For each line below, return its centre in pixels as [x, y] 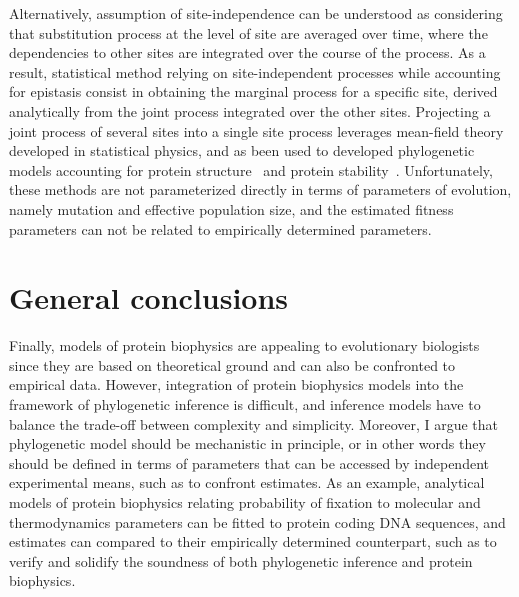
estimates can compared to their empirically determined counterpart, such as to [253, 541]
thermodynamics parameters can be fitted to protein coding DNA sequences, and [257, 521]
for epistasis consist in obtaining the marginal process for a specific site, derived [253, 91]
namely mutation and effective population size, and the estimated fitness [231, 208]
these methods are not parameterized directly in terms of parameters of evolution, [260, 189]
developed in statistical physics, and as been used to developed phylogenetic [242, 150]
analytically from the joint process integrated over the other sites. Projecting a [250, 110]
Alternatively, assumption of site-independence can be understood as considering [256, 13]
